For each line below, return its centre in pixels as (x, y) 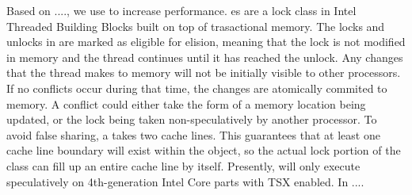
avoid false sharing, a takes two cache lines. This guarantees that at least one (193, 134)
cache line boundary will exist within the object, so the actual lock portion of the (204, 150)
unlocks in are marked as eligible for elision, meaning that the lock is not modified (206, 42)
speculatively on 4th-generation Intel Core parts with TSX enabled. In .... (185, 181)
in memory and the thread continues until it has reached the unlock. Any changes (205, 57)
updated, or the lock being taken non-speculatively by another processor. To (192, 119)
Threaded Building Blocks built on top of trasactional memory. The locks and (196, 26)
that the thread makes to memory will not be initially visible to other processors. (204, 73)
